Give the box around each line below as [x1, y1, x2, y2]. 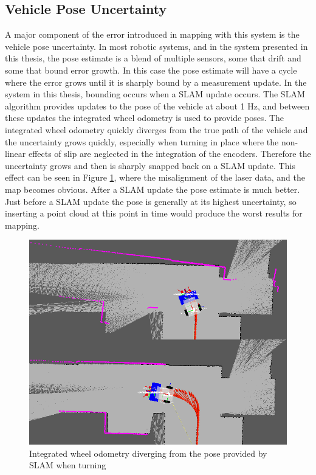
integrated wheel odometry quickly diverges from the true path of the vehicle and [5, 123, 308, 136]
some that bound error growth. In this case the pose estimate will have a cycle [5, 63, 297, 76]
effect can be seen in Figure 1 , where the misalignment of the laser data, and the [5, 171, 306, 184]
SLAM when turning [29, 459, 106, 471]
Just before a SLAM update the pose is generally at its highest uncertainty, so [5, 195, 297, 207]
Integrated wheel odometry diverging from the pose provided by [29, 446, 267, 459]
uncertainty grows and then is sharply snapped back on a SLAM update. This [5, 159, 295, 172]
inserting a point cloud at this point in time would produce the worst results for [5, 207, 303, 220]
